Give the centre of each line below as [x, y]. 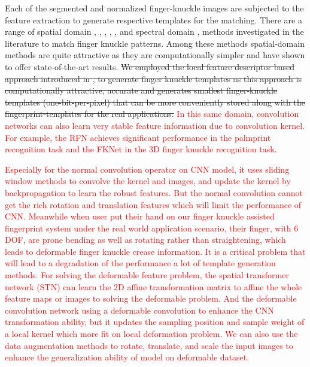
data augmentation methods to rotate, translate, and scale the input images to [149, 345]
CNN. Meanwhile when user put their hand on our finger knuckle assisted [140, 216]
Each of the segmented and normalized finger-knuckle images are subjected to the [154, 8]
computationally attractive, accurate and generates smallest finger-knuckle [141, 90]
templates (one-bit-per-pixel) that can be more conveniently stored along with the [155, 102]
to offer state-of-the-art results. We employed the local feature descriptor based [150, 66]
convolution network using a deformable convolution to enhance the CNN [139, 310]
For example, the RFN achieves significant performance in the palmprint [138, 137]
